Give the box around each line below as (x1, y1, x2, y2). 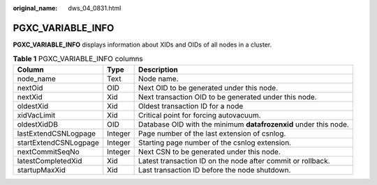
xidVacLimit (17, 110, 56, 120)
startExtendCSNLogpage (17, 138, 99, 147)
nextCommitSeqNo (17, 147, 80, 156)
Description (138, 65, 178, 74)
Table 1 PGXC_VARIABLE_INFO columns (13, 54, 143, 64)
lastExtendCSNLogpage (17, 129, 96, 138)
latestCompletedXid (17, 156, 82, 166)
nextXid (17, 92, 43, 102)
